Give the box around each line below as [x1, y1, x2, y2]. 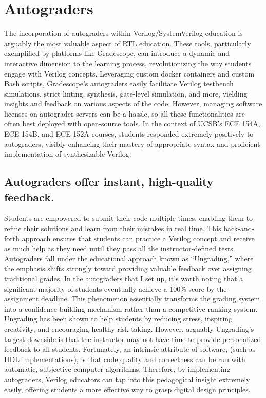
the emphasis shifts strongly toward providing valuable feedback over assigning [4, 263, 252, 274]
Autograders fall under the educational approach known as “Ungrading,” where [4, 253, 254, 263]
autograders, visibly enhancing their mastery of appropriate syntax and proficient [4, 138, 260, 149]
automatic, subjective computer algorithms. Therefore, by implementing [4, 364, 231, 374]
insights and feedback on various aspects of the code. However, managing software [4, 98, 262, 109]
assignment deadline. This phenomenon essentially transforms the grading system [4, 293, 260, 304]
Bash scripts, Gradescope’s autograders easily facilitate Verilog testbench [4, 78, 234, 89]
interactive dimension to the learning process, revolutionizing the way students [4, 58, 252, 68]
